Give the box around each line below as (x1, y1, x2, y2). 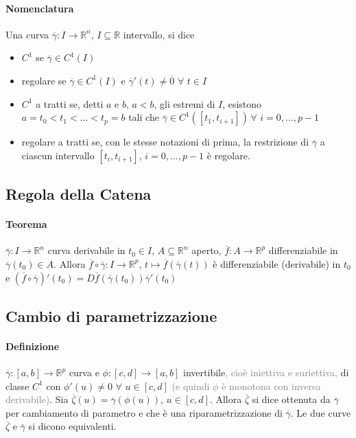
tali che (128, 110, 159, 124)
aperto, (191, 243, 222, 257)
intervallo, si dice (123, 27, 195, 41)
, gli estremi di (154, 96, 215, 111)
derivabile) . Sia (5, 392, 69, 406)
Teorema (5, 217, 47, 231)
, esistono (222, 96, 262, 111)
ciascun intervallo (21, 148, 95, 162)
